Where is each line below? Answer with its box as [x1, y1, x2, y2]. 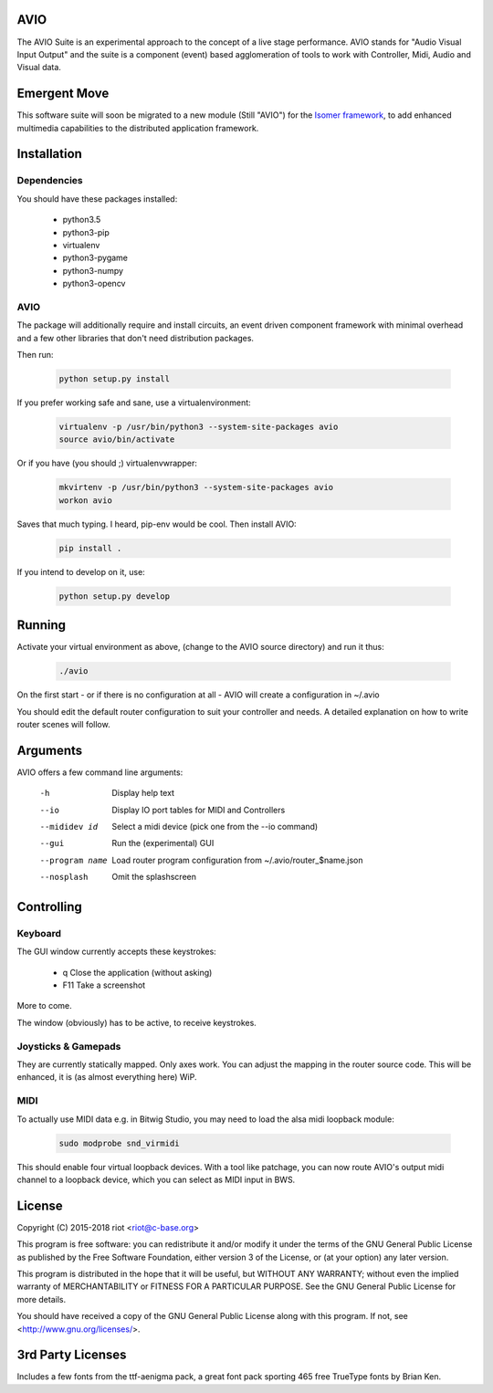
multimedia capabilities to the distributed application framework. [16, 122, 259, 133]
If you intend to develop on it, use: [16, 566, 145, 577]
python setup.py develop [58, 591, 171, 602]
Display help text [111, 788, 175, 799]
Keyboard [16, 927, 62, 939]
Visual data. [16, 62, 61, 73]
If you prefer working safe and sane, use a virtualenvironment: [16, 397, 251, 408]
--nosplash [39, 872, 89, 883]
